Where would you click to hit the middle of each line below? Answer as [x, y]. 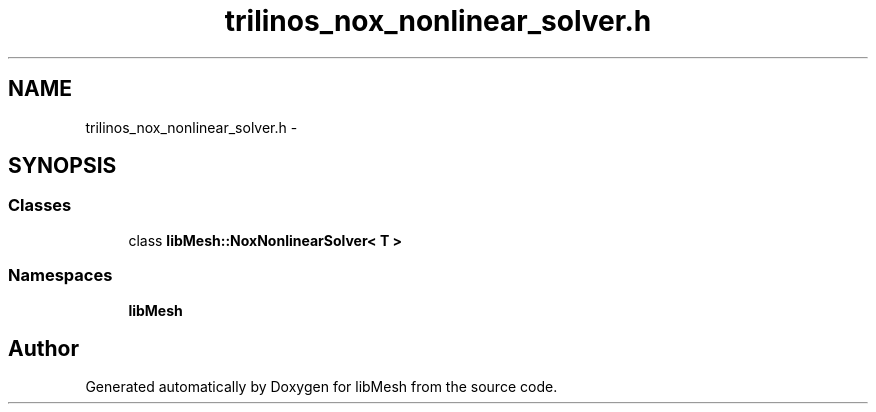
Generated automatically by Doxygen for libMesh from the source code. [321, 387]
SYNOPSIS [62, 166]
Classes [40, 205]
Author [43, 348]
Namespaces [60, 275]
